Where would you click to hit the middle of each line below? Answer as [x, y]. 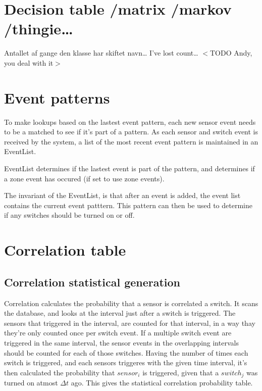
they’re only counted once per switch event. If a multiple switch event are [118, 333]
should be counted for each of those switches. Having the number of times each [126, 352]
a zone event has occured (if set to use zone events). [84, 178]
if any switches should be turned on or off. [69, 215]
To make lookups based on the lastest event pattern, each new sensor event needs [130, 121]
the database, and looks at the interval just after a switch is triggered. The [120, 313]
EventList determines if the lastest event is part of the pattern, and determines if [129, 168]
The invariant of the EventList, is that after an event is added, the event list [122, 195]
